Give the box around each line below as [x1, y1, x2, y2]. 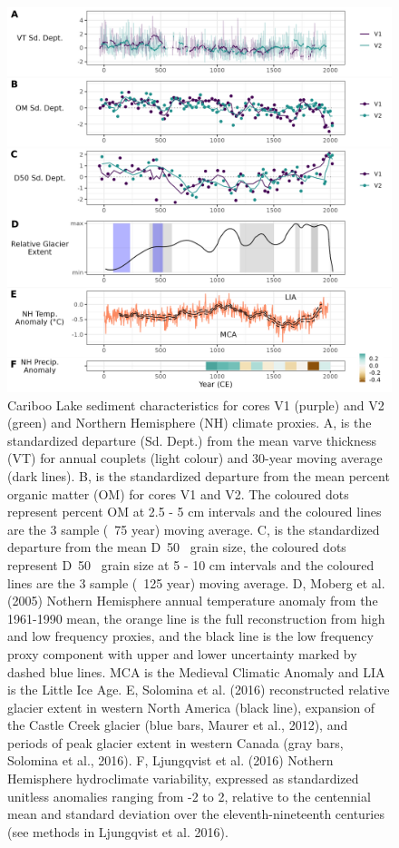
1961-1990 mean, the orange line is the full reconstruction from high [7, 608, 385, 627]
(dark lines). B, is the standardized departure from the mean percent [7, 466, 390, 485]
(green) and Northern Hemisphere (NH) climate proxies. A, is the [7, 413, 372, 432]
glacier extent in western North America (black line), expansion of [7, 697, 375, 716]
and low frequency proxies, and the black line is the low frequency [7, 626, 374, 646]
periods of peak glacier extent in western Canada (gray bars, [7, 733, 344, 752]
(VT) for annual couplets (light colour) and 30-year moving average [7, 449, 383, 468]
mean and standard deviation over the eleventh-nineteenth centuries [7, 804, 384, 823]
